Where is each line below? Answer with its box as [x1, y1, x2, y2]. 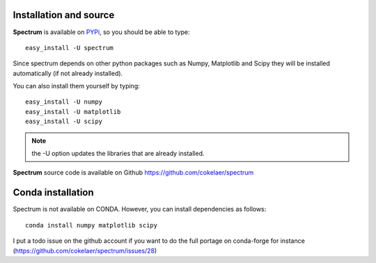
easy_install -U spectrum [25, 44, 114, 51]
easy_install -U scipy [25, 118, 103, 125]
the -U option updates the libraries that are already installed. [31, 150, 205, 158]
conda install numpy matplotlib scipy [25, 221, 158, 229]
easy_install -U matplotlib [25, 108, 121, 115]
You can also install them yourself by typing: [13, 82, 140, 90]
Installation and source [13, 9, 115, 21]
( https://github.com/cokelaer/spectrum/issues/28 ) [13, 246, 157, 255]
